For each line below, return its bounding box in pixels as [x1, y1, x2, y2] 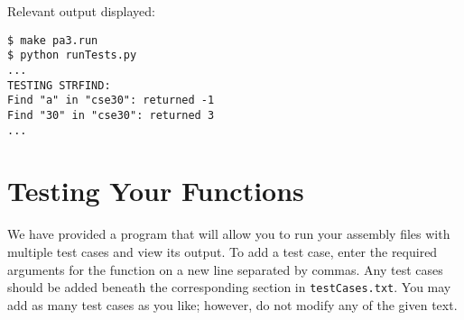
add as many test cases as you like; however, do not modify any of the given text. [7, 295, 458, 314]
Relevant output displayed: [7, 2, 156, 20]
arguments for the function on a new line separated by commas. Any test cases [7, 260, 443, 279]
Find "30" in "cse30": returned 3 [7, 108, 215, 122]
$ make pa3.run [7, 33, 98, 47]
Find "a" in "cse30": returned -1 [7, 94, 215, 107]
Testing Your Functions [7, 172, 304, 209]
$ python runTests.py [7, 49, 137, 62]
